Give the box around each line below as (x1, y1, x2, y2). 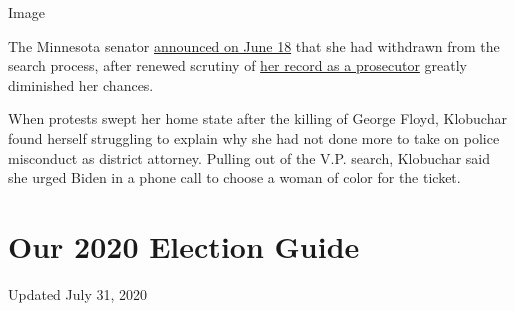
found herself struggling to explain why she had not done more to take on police (8, 127, 500, 148)
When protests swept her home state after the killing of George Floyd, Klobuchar (8, 108, 507, 129)
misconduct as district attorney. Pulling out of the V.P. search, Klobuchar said (8, 147, 491, 168)
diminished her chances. (8, 74, 154, 95)
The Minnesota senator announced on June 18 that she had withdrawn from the (8, 35, 500, 56)
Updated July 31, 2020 (8, 283, 148, 304)
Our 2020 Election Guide (8, 225, 360, 266)
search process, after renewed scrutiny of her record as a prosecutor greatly (8, 55, 467, 76)
